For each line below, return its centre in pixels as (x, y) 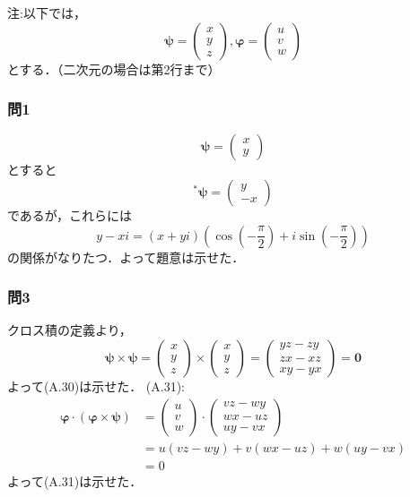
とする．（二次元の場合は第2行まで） (114, 69)
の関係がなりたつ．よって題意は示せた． (126, 257)
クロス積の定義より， (70, 330)
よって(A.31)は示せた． (75, 480)
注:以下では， (47, 13)
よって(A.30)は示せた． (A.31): (96, 386)
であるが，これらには (70, 215)
